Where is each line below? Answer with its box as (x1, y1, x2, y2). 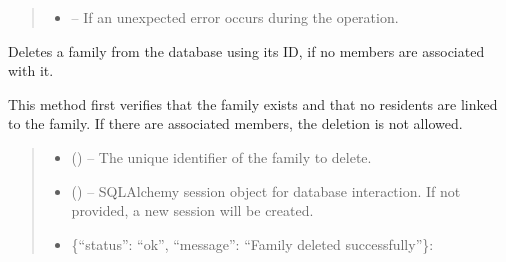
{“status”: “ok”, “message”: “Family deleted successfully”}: (71, 233, 434, 254)
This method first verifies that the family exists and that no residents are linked (8, 93, 498, 114)
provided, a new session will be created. (71, 200, 314, 221)
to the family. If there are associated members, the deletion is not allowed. (8, 113, 463, 134)
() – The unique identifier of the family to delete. (71, 146, 372, 167)
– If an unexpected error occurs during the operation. (71, 7, 399, 27)
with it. (8, 60, 54, 81)
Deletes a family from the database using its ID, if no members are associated (8, 40, 485, 61)
